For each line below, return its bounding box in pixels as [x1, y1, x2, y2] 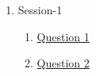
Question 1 [36, 28, 90, 44]
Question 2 [36, 55, 90, 71]
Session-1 [17, 2, 63, 17]
